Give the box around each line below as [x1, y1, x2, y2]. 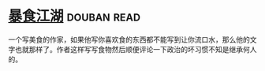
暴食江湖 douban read [8, 7, 140, 25]
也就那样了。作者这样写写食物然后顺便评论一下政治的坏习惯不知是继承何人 [14, 44, 257, 54]
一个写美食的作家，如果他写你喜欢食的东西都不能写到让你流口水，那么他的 [8, 35, 250, 44]
